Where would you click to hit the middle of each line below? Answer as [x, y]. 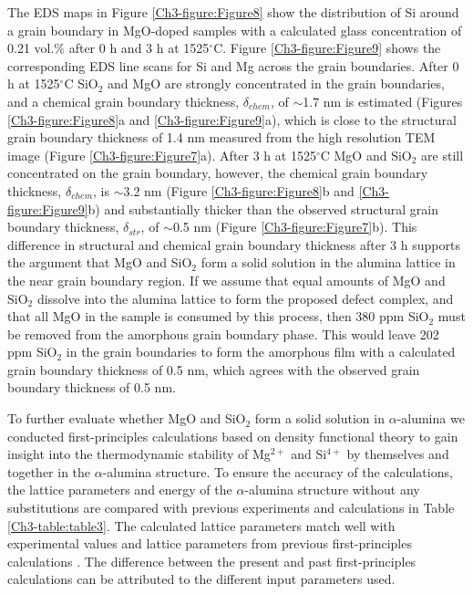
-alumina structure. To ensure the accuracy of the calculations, [278, 471]
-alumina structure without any [332, 490]
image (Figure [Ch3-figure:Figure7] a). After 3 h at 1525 [162, 155]
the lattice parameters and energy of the [120, 490]
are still [442, 155]
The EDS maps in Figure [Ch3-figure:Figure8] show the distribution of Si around [233, 12]
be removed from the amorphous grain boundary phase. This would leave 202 [223, 333]
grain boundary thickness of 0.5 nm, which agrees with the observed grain [214, 369]
